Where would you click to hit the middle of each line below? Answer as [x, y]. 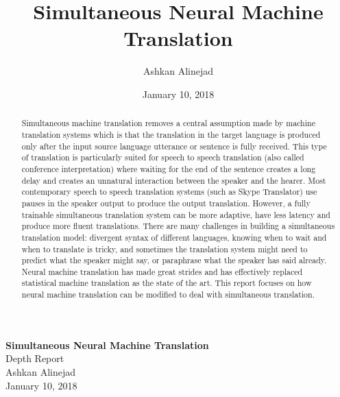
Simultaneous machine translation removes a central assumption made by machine [168, 123]
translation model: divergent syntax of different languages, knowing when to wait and [174, 237]
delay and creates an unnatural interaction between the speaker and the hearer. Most [174, 180]
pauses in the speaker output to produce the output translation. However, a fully [166, 203]
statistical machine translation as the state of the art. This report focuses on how [167, 283]
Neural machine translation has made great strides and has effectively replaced [162, 271]
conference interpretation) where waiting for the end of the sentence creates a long [169, 168]
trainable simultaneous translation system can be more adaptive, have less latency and [176, 214]
